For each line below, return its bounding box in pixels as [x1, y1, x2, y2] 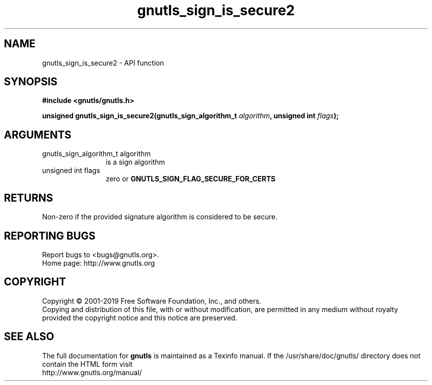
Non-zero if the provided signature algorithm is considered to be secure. [42, 212, 278, 221]
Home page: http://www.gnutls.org [42, 258, 155, 267]
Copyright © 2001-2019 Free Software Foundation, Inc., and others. [42, 296, 261, 305]
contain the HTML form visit [42, 359, 133, 368]
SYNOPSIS [4, 75, 58, 88]
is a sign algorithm [106, 158, 165, 167]
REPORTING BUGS [4, 229, 96, 242]
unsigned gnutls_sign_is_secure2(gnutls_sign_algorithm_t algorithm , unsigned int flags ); [42, 111, 339, 120]
